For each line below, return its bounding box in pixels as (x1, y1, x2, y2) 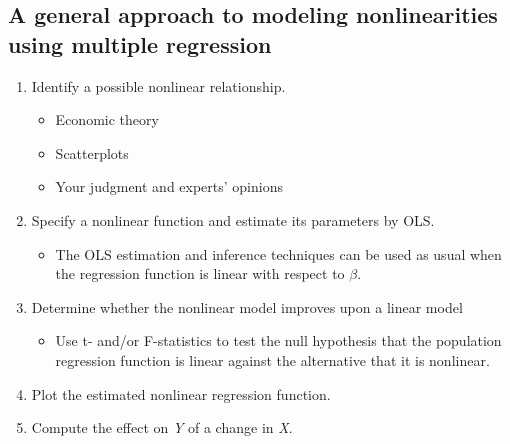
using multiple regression (8, 28, 272, 59)
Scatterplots (55, 142, 129, 163)
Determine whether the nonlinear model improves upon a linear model (31, 296, 463, 317)
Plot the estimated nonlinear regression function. (31, 383, 331, 404)
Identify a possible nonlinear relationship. (31, 75, 286, 96)
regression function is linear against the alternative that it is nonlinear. (55, 349, 490, 370)
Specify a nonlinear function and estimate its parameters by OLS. (31, 209, 435, 230)
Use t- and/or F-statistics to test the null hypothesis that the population (55, 330, 502, 351)
